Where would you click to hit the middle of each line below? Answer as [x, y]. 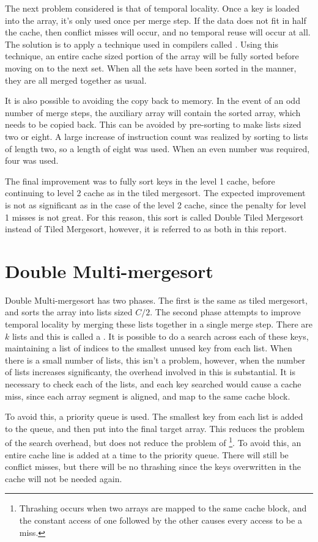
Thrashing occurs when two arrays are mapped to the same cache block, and [163, 508]
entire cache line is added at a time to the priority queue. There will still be [147, 454]
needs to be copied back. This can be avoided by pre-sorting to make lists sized [153, 124]
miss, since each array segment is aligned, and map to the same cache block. [148, 396]
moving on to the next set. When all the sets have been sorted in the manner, [151, 68]
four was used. [32, 160]
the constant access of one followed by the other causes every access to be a [161, 520]
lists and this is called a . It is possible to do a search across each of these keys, [160, 336]
